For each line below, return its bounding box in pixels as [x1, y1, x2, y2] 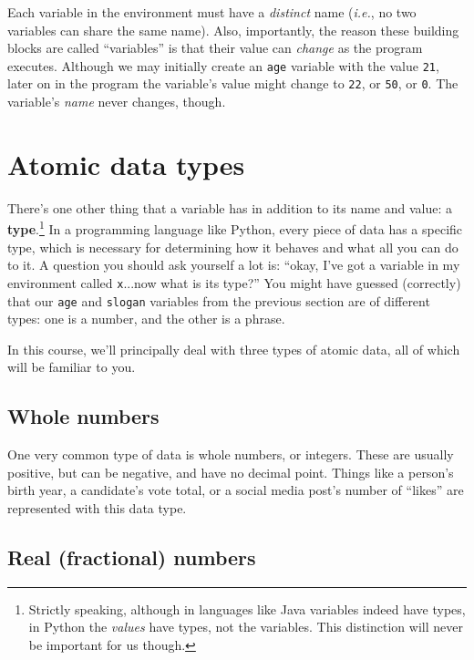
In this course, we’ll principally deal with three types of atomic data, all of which [7, 339, 460, 358]
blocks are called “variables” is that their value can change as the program [7, 38, 423, 57]
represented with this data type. [7, 498, 187, 517]
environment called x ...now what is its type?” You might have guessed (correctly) [7, 273, 461, 292]
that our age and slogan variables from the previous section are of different [7, 291, 430, 310]
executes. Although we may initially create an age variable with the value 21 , [7, 56, 439, 75]
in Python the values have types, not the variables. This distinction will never [28, 617, 463, 636]
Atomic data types [7, 145, 245, 182]
